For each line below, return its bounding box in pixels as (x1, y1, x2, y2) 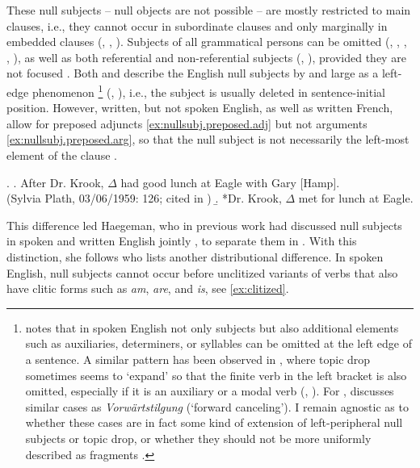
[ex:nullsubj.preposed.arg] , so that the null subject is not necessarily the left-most (6, 131, 409, 148)
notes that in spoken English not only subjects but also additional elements (25, 319, 399, 336)
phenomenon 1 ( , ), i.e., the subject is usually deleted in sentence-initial (31, 81, 385, 100)
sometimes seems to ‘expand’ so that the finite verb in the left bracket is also (25, 366, 407, 383)
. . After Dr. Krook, (6, 173, 104, 190)
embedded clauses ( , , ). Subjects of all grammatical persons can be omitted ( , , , (6, 33, 407, 50)
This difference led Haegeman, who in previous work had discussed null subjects (6, 216, 402, 233)
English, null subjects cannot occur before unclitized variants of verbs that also (6, 264, 398, 281)
